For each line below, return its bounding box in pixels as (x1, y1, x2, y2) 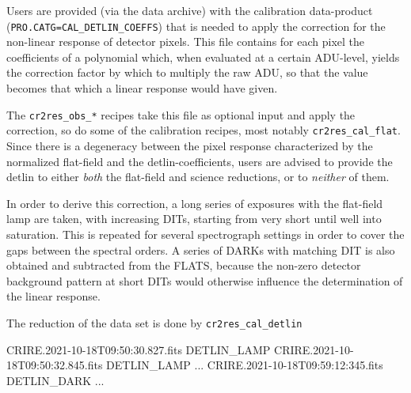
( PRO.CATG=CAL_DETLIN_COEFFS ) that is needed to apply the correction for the (6, 17, 386, 34)
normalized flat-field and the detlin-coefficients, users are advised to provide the (6, 153, 393, 169)
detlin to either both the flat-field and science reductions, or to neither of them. (6, 168, 390, 185)
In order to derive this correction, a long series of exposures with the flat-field (6, 195, 383, 211)
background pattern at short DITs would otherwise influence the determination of (6, 272, 403, 289)
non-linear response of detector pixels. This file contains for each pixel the (6, 33, 365, 50)
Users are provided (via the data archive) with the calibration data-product (6, 2, 373, 18)
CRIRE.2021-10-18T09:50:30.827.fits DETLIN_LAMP (6, 341, 271, 357)
